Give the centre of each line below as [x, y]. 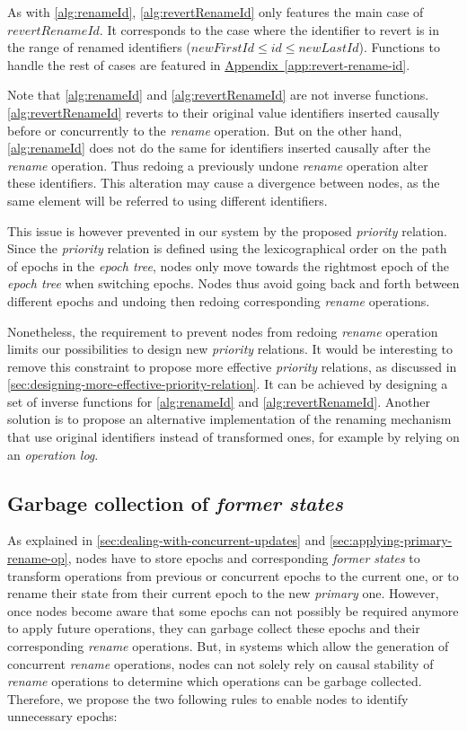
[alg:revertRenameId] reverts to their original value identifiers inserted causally [224, 112]
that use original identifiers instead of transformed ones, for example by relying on [233, 437]
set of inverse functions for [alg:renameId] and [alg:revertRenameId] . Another [219, 401]
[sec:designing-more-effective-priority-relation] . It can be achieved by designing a [228, 384]
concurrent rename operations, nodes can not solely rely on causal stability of [220, 663]
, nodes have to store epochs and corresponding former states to [244, 558]
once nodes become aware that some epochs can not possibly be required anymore [233, 610]
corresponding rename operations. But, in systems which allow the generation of [228, 646]
